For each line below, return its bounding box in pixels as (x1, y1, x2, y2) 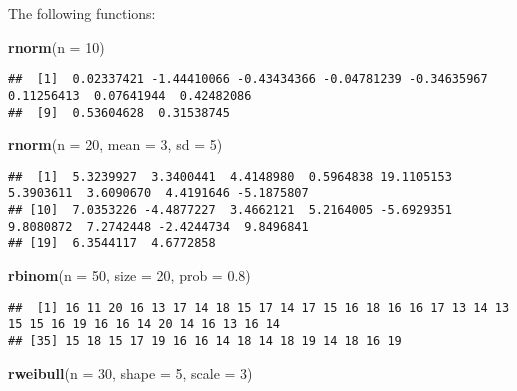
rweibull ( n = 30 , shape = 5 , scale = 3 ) (8, 362, 253, 383)
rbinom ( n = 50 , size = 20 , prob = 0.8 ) (8, 265, 251, 286)
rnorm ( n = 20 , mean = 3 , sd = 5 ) (8, 134, 223, 155)
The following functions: (8, 3, 156, 23)
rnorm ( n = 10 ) (8, 36, 105, 57)
